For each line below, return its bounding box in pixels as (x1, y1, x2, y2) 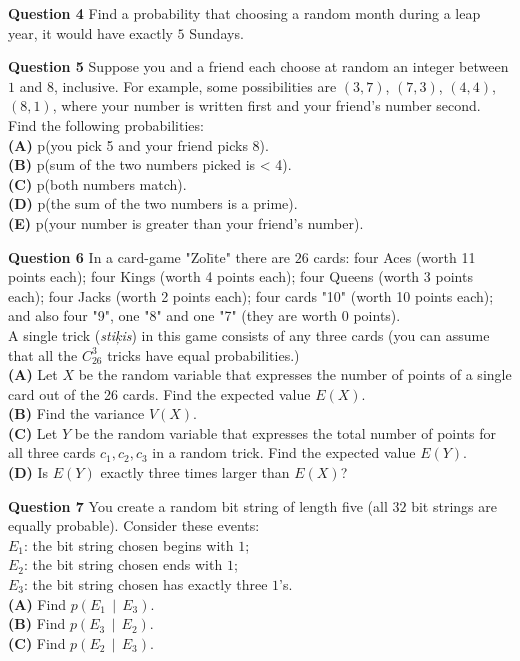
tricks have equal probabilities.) (107, 344, 300, 365)
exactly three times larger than (100, 462, 290, 483)
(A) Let (8, 364, 58, 385)
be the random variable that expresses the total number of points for (74, 422, 496, 443)
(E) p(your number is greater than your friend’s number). (8, 212, 364, 233)
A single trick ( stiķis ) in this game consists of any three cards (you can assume (8, 324, 490, 345)
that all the (8, 344, 78, 365)
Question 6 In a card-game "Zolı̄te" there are (8, 246, 291, 267)
